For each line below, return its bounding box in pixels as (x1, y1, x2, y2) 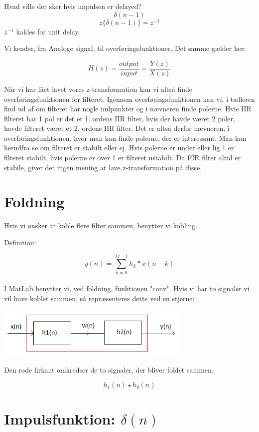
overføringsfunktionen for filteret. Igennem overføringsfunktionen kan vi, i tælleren (4, 93, 255, 104)
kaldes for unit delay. (16, 26, 80, 36)
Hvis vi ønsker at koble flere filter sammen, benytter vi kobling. (4, 220, 198, 231)
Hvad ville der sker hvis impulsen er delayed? (4, 1, 142, 11)
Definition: (4, 237, 36, 247)
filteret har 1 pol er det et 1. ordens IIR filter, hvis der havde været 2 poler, (4, 113, 235, 123)
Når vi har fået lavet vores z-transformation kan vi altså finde (4, 83, 193, 94)
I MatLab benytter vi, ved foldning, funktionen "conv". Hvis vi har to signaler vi (4, 283, 250, 294)
